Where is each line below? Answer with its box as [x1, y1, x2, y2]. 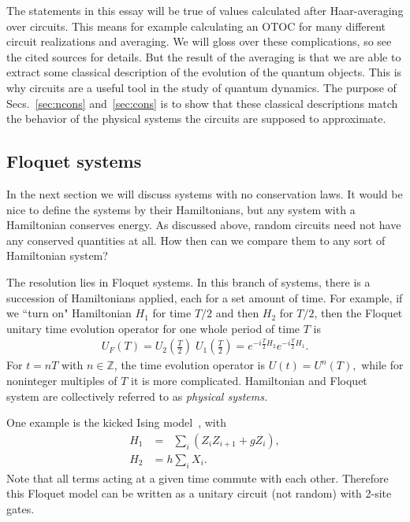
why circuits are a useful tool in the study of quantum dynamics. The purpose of [6, 79, 397, 95]
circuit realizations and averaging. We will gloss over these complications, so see [6, 33, 392, 50]
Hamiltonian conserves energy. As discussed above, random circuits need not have [6, 217, 401, 233]
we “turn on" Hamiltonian [6, 305, 132, 321]
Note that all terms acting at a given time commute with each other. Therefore [6, 469, 389, 486]
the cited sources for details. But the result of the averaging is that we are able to [6, 48, 401, 65]
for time [152, 305, 192, 321]
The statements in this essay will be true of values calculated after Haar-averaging [6, 2, 404, 18]
